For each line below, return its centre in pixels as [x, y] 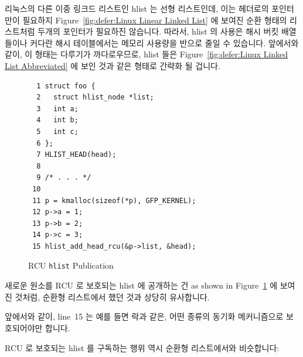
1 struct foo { [66, 86]
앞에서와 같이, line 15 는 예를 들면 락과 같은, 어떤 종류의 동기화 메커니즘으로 [144, 316]
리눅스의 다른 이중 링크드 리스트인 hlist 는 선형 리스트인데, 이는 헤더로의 [137, 8]
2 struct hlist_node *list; [95, 97]
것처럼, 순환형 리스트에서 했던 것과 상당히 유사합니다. [112, 296]
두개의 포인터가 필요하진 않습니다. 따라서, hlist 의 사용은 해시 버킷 [158, 31]
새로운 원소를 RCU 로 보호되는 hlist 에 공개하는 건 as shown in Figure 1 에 [141, 285]
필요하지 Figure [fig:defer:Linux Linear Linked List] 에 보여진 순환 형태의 [155, 20]
